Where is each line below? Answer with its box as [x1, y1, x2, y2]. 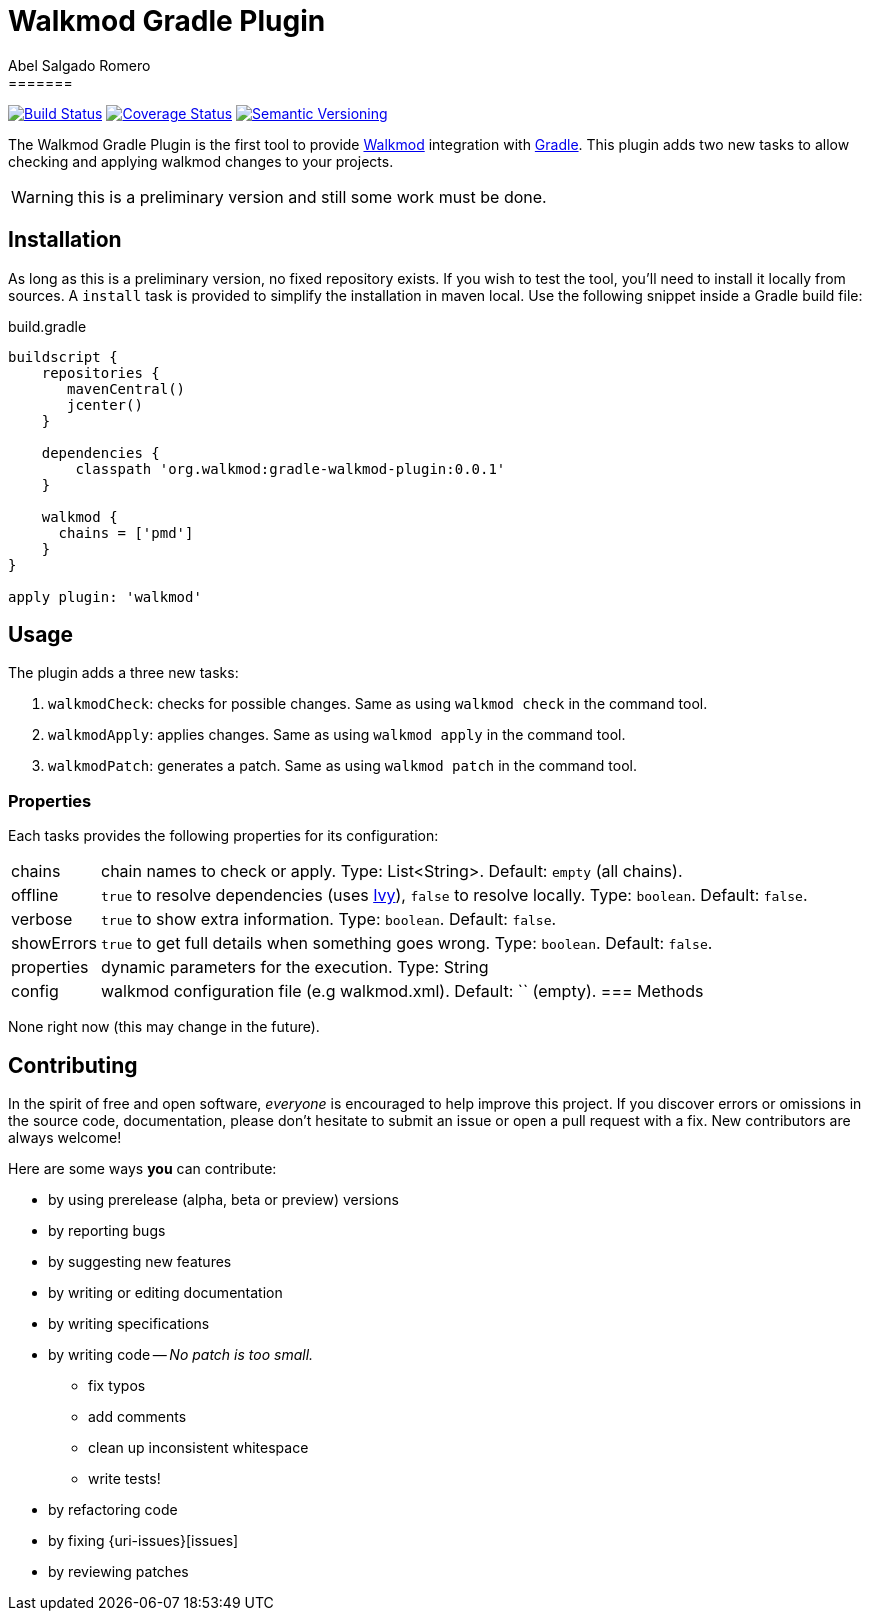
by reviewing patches [48, 1563, 189, 1581]
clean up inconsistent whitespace [88, 1439, 309, 1457]
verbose [11, 909, 73, 930]
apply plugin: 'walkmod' [8, 588, 202, 605]
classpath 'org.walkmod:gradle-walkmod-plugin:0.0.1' [75, 460, 506, 477]
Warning [11, 186, 74, 207]
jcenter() [67, 396, 143, 413]
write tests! [88, 1470, 161, 1488]
